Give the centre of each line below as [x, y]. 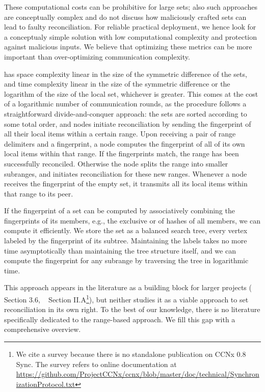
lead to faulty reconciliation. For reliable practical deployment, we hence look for [130, 27]
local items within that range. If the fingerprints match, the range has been [122, 153]
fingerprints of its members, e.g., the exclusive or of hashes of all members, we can [132, 220]
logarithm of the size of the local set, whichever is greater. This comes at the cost [131, 93]
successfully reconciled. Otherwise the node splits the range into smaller [116, 163]
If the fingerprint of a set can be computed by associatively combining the [120, 211]
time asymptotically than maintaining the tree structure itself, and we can [120, 250]
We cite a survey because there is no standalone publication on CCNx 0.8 [131, 354]
